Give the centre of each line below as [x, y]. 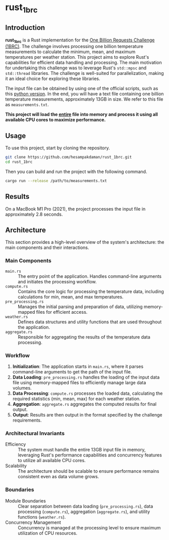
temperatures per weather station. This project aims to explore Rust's [77, 57]
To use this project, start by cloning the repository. [58, 148]
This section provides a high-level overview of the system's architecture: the [85, 242]
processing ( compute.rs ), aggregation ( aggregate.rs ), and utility [84, 511]
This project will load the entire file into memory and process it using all [81, 114]
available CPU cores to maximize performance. [55, 120]
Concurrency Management [33, 522]
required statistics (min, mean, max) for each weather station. [76, 399]
